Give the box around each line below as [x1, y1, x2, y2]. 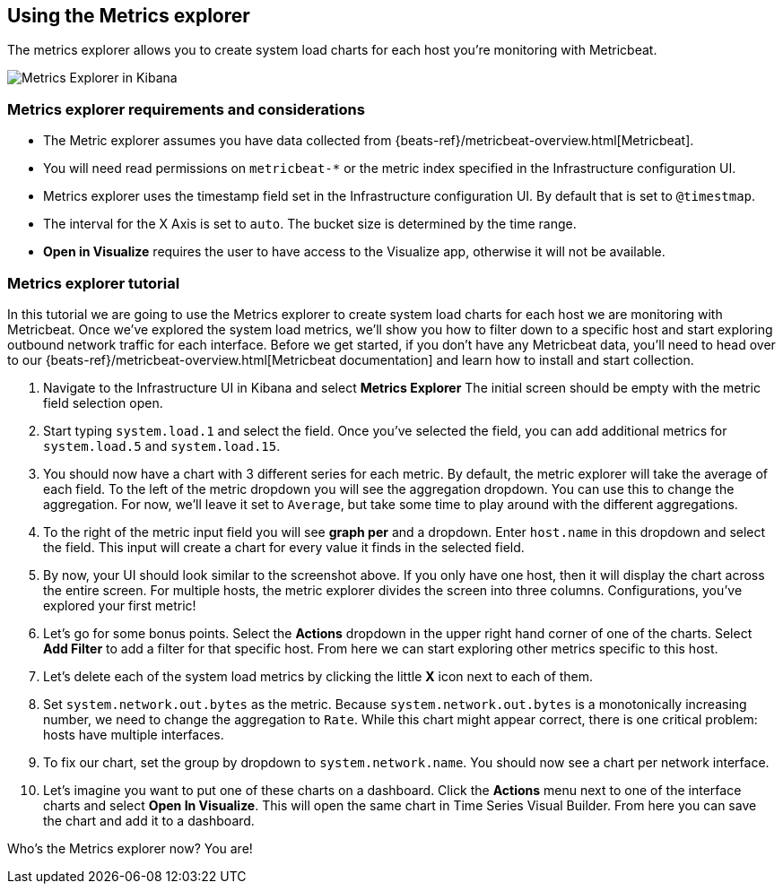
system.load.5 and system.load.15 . [43, 437, 281, 454]
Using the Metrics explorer [7, 4, 250, 27]
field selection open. [43, 394, 163, 411]
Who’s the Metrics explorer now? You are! [7, 840, 253, 856]
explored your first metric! [43, 597, 196, 613]
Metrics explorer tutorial [7, 273, 180, 292]
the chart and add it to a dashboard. [43, 812, 255, 828]
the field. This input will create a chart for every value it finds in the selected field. [43, 539, 525, 555]
